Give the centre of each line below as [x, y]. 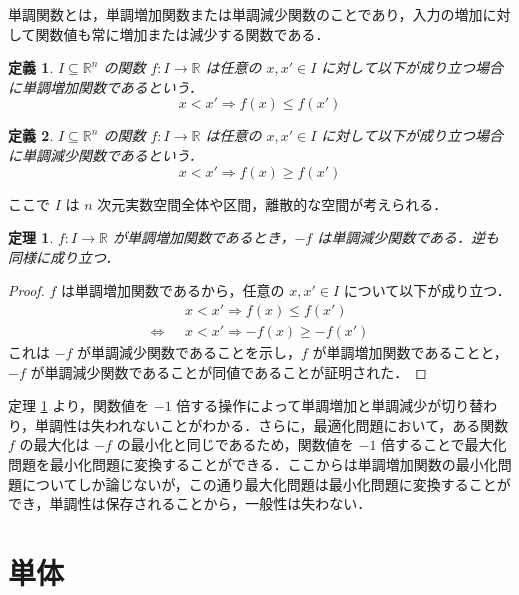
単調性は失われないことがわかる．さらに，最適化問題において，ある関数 [272, 424]
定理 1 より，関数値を [79, 405]
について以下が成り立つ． [427, 290]
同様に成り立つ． [64, 256]
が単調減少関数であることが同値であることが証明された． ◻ [228, 371]
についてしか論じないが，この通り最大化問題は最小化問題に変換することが [266, 483]
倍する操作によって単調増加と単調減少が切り [323, 405]
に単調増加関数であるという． [105, 86]
